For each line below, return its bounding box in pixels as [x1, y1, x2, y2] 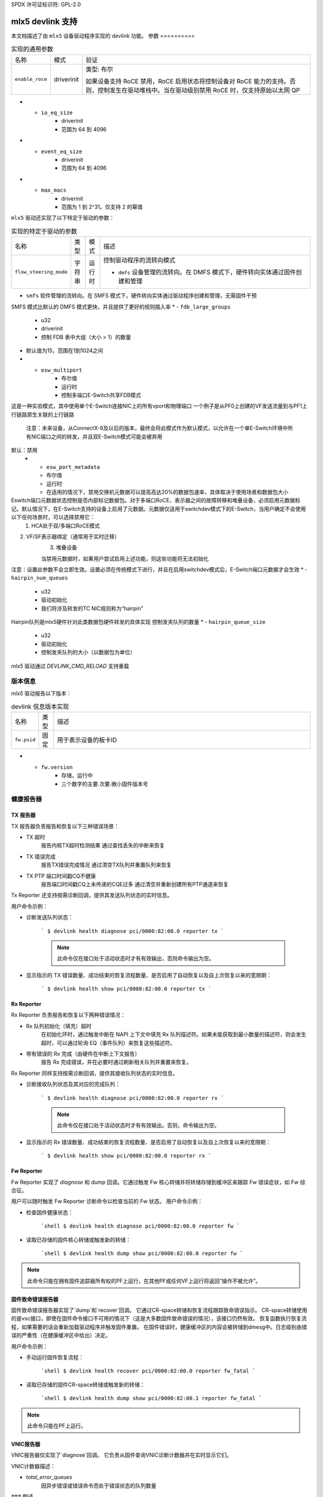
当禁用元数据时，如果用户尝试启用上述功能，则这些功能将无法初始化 [41, 554, 209, 562]
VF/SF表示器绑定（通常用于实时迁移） [26, 533, 120, 540]
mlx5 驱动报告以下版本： [11, 689, 72, 697]
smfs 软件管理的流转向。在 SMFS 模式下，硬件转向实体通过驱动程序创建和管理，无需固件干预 [26, 292, 257, 299]
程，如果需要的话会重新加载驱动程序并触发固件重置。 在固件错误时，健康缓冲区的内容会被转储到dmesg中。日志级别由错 [11, 1323, 307, 1331]
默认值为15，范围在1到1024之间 [26, 347, 103, 354]
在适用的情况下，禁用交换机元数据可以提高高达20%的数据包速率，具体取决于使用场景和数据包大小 [46, 488, 289, 495]
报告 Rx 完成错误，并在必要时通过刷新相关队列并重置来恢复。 [41, 1059, 192, 1066]
